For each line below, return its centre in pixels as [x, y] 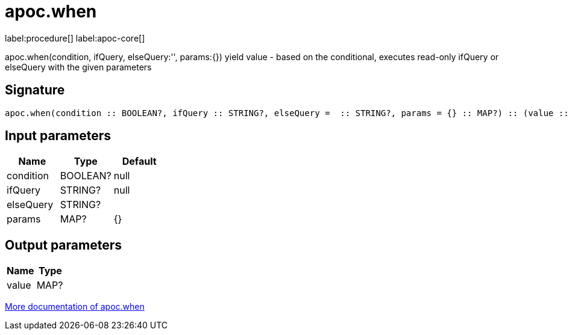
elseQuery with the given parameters [78, 67]
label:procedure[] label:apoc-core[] [75, 38]
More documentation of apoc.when [75, 307]
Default [139, 161]
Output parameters [63, 245]
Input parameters [58, 136]
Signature [35, 90]
